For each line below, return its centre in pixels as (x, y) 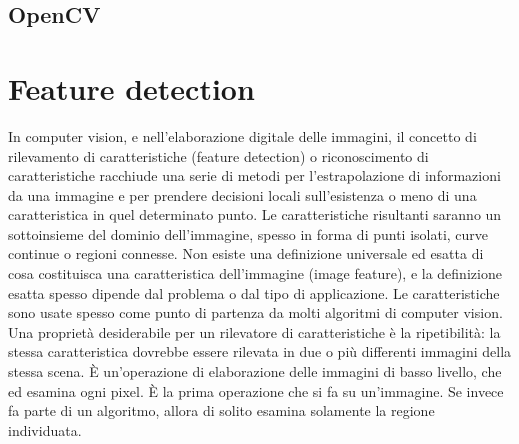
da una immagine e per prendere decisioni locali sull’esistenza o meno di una (242, 194)
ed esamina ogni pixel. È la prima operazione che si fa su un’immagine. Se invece (256, 390)
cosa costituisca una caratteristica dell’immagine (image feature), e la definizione (255, 273)
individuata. (45, 429)
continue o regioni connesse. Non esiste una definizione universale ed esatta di (246, 253)
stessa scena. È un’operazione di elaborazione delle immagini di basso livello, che (255, 371)
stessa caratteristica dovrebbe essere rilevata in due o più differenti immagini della (260, 351)
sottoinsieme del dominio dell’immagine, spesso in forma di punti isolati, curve (248, 233)
